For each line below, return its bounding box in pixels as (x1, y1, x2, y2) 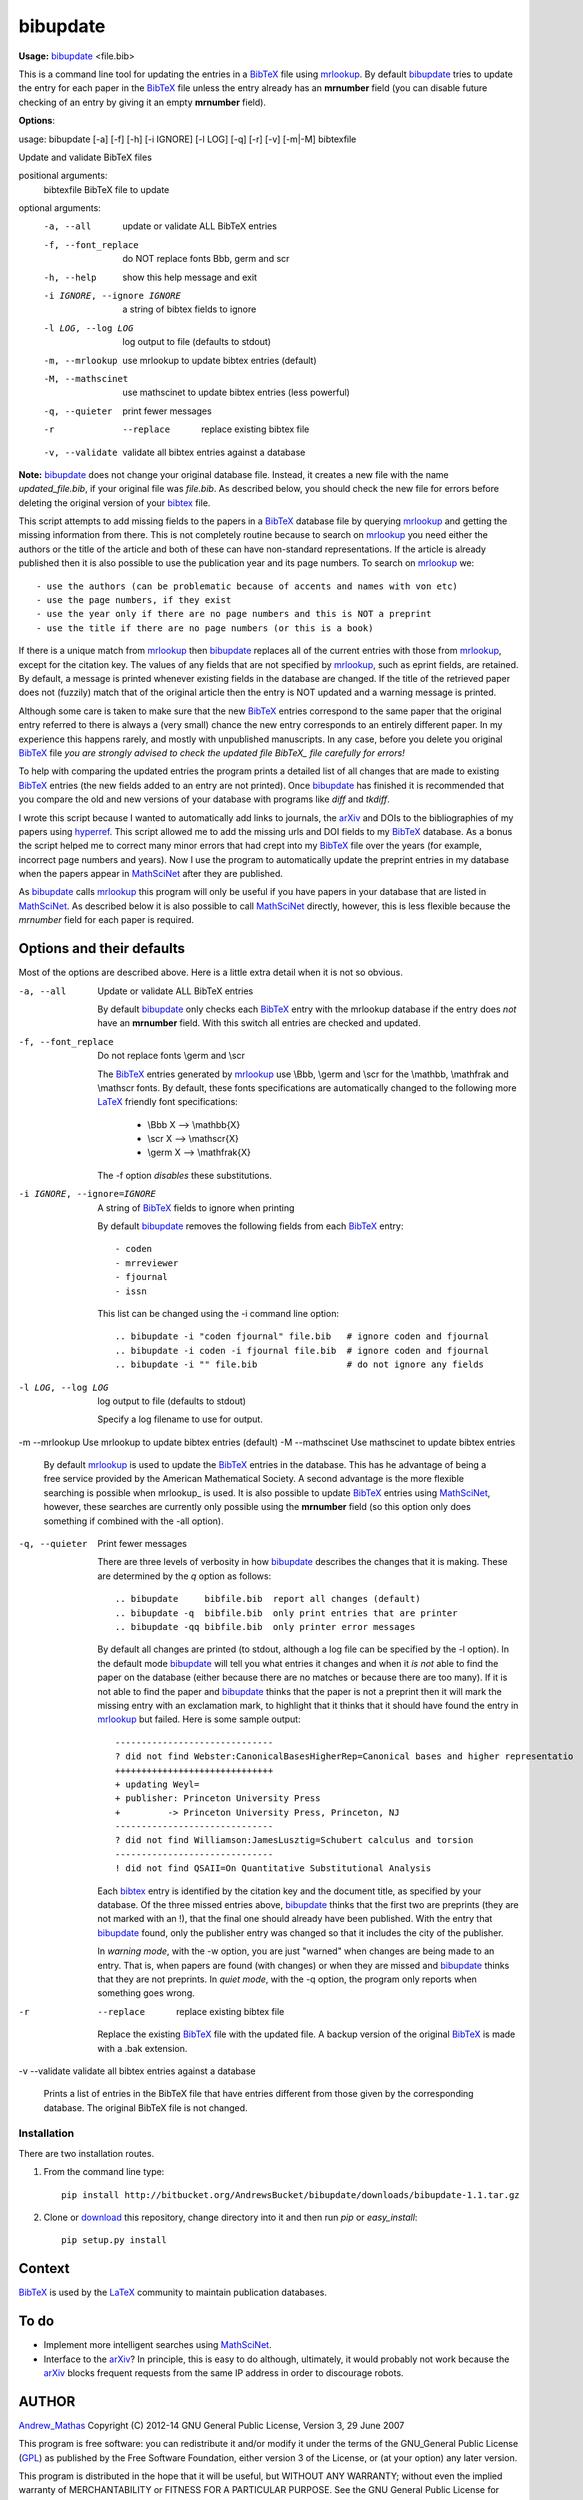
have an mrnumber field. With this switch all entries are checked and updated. (97, 1017, 421, 1029)
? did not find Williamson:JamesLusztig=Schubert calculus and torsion (115, 1835, 474, 1846)
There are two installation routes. (18, 2147, 155, 2159)
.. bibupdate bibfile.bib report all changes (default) (115, 1593, 421, 1605)
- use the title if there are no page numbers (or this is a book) (36, 622, 374, 634)
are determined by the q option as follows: (97, 1570, 272, 1582)
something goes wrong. (97, 1987, 195, 1999)
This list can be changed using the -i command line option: (97, 1307, 340, 1319)
